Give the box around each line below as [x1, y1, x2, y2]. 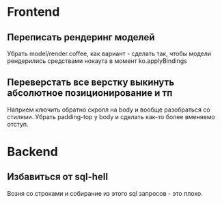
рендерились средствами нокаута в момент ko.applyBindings [7, 57, 188, 65]
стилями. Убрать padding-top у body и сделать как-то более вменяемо [7, 112, 215, 120]
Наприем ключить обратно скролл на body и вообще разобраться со [7, 105, 210, 114]
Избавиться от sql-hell [7, 171, 108, 183]
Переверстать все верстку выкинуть [7, 77, 175, 88]
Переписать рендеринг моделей [7, 31, 155, 43]
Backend [7, 144, 58, 160]
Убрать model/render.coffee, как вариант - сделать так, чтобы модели [7, 49, 212, 58]
